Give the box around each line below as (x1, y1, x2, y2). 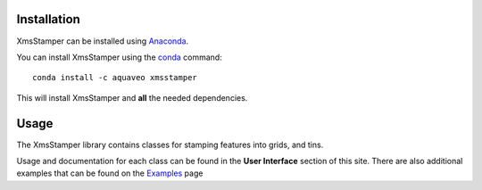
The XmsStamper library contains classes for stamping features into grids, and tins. (16, 139, 324, 150)
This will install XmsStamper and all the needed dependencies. (16, 92, 248, 103)
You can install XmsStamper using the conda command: (16, 52, 222, 62)
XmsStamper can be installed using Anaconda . (16, 36, 189, 46)
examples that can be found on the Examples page (16, 168, 204, 178)
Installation (16, 12, 80, 27)
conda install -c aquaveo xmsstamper (32, 72, 198, 83)
